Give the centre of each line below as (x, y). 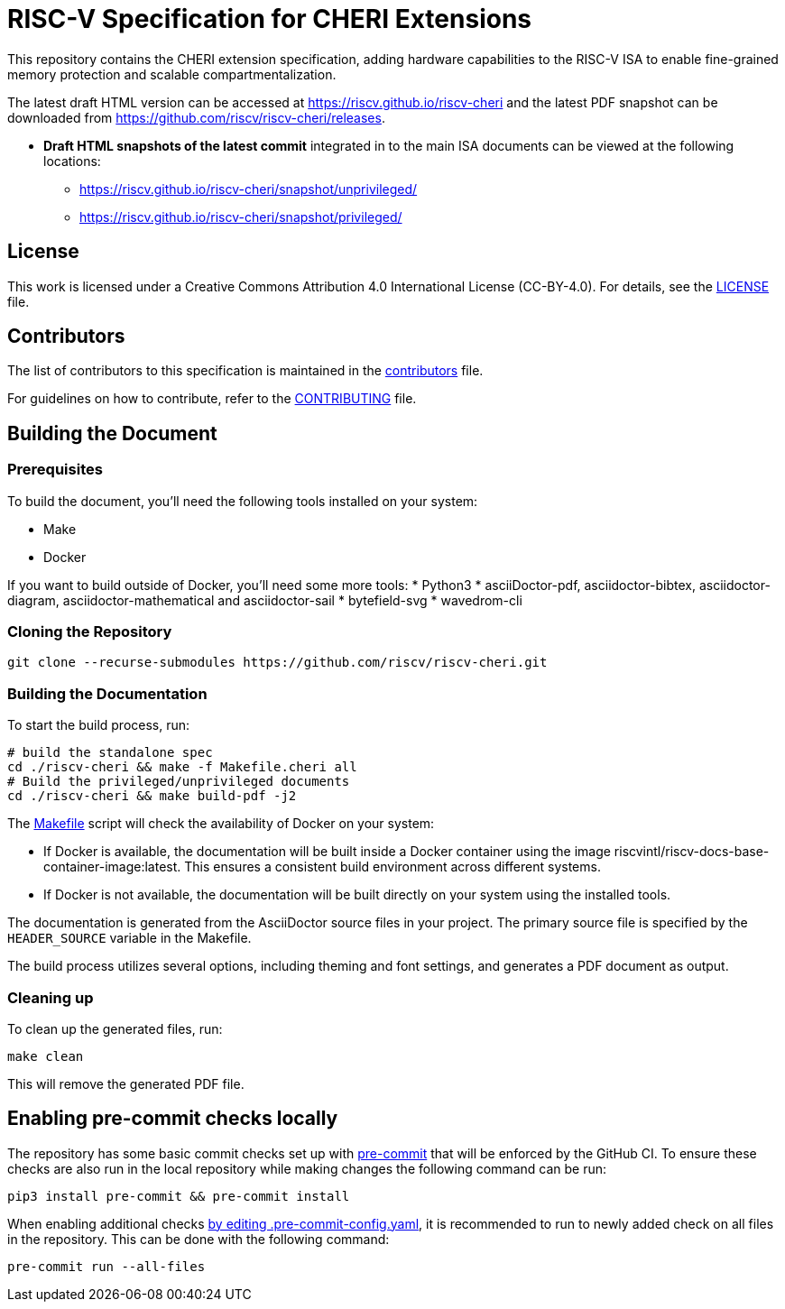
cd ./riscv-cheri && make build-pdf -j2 (152, 796)
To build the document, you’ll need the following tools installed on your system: (243, 501)
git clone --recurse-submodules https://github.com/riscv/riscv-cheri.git (277, 663)
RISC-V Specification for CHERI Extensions (269, 19)
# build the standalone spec (110, 753)
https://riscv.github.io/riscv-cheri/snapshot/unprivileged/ (249, 189)
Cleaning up (51, 997)
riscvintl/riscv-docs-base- (692, 852)
